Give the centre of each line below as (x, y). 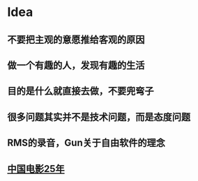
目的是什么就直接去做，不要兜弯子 (81, 91)
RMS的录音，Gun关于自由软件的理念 (86, 143)
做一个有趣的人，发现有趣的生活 (76, 65)
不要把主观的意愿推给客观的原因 (76, 39)
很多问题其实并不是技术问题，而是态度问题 (99, 117)
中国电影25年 (36, 169)
